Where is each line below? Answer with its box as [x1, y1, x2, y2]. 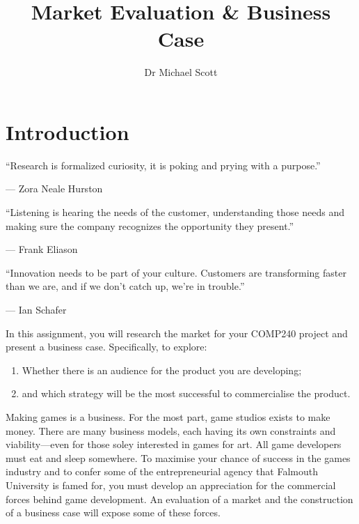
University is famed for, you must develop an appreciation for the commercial [6, 477, 336, 492]
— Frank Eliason [6, 242, 78, 256]
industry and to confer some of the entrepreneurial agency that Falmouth [6, 464, 318, 479]
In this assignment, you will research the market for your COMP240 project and [6, 325, 348, 340]
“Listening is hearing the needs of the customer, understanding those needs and [6, 205, 344, 219]
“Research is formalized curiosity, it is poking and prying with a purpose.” [6, 157, 321, 172]
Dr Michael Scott [144, 65, 218, 79]
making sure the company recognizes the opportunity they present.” [6, 218, 294, 233]
